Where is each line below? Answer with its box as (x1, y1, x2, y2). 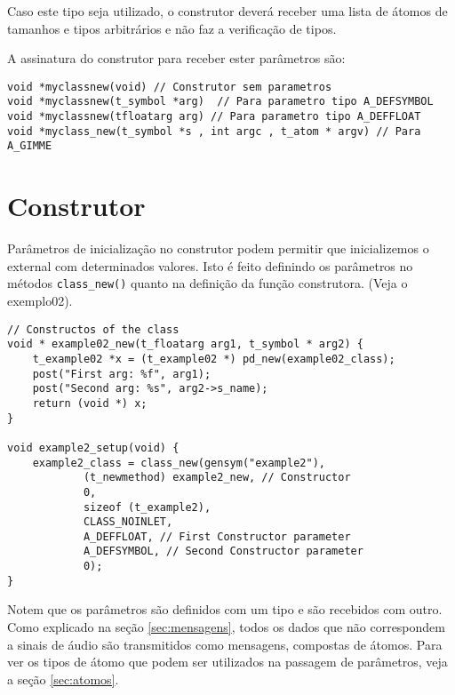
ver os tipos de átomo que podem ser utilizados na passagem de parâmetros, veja (7, 652, 448, 671)
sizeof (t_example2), (83, 500, 212, 514)
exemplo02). (7, 292, 73, 310)
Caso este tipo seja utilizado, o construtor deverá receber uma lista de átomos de (7, 2, 448, 20)
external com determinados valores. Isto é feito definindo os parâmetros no (7, 256, 413, 275)
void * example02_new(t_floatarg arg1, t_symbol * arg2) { (7, 338, 363, 351)
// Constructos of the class (7, 323, 180, 336)
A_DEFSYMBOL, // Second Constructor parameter (83, 545, 363, 558)
